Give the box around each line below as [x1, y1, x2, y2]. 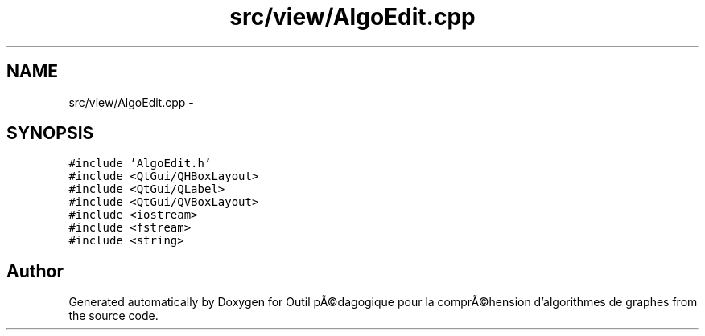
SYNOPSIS [6, 123, 94, 144]
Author [6, 260, 64, 281]
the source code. [68, 309, 159, 323]
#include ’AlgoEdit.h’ [68, 157, 212, 170]
